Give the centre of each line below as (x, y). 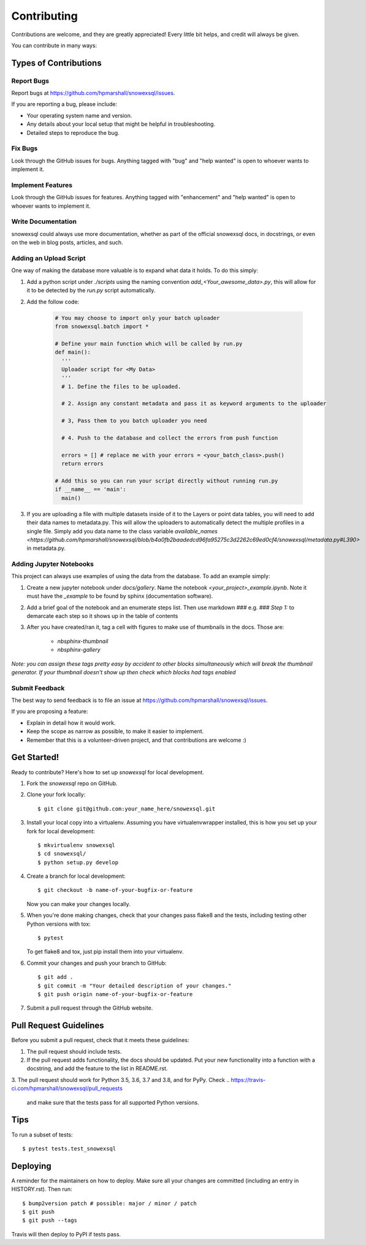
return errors (83, 464)
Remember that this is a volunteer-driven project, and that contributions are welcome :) (136, 740)
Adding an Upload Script (48, 259)
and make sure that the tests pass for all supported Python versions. (113, 1102)
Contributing (44, 16)
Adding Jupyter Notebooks (53, 564)
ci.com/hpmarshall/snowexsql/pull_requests (67, 1089)
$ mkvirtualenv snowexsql (77, 845)
